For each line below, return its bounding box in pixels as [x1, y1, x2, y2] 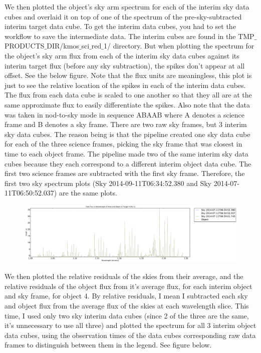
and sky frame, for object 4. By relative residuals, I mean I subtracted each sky [5, 290, 248, 301]
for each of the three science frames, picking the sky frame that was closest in [5, 138, 242, 149]
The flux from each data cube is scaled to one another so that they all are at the [5, 89, 252, 100]
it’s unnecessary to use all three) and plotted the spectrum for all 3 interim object [5, 320, 256, 330]
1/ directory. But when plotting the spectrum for [103, 40, 254, 51]
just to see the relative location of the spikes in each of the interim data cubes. [5, 79, 246, 90]
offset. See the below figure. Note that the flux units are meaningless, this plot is [5, 70, 252, 80]
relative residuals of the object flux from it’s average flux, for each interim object [5, 280, 252, 291]
